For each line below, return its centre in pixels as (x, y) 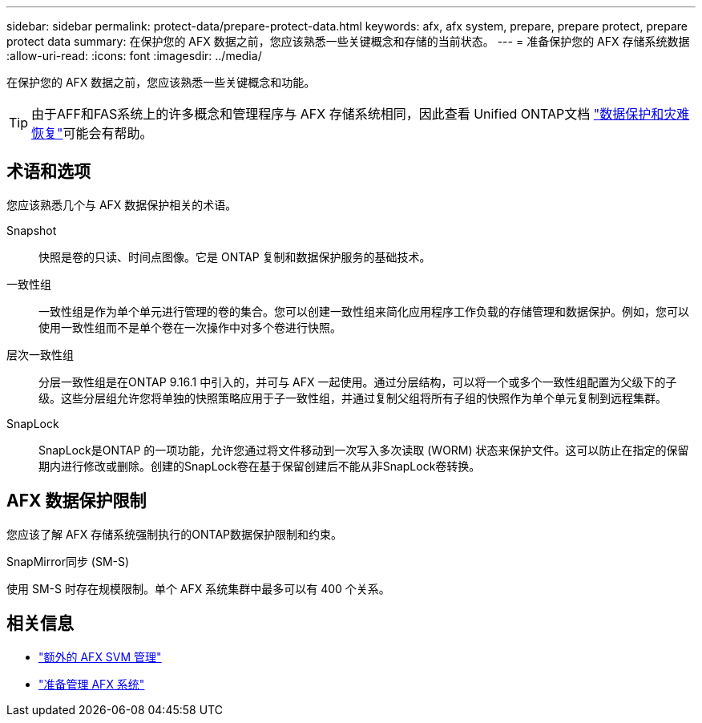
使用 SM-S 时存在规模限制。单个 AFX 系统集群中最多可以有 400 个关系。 (198, 588)
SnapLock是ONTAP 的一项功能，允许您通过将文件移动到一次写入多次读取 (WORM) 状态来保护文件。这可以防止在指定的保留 (364, 450)
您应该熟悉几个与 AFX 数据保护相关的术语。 (122, 204)
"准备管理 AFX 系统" (92, 684)
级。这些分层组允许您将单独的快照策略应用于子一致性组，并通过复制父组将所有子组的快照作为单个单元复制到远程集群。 (353, 398)
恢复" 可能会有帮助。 (92, 133)
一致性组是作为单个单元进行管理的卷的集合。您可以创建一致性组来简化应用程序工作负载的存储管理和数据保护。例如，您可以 (364, 311)
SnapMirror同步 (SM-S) (68, 561)
